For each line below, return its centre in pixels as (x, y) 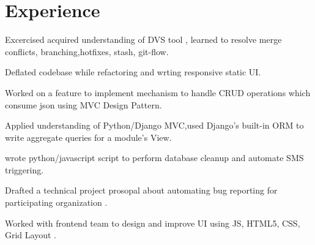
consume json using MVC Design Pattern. (83, 104)
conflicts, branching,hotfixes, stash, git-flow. (87, 51)
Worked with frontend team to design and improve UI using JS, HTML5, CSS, (153, 223)
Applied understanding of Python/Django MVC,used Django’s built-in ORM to (154, 125)
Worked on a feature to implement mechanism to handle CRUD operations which (158, 92)
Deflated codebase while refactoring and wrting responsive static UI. (133, 72)
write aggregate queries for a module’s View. (88, 137)
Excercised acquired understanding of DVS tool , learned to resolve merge (143, 40)
